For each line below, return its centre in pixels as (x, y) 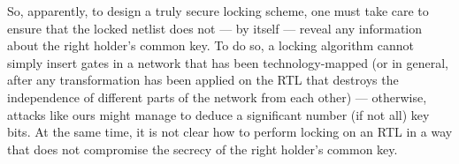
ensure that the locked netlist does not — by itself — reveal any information (215, 28)
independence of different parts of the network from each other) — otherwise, (217, 97)
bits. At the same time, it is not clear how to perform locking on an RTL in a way (230, 132)
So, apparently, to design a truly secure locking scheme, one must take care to (218, 11)
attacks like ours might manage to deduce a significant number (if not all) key (218, 114)
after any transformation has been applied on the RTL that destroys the (203, 80)
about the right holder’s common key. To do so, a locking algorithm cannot (210, 45)
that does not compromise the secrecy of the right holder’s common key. (203, 149)
